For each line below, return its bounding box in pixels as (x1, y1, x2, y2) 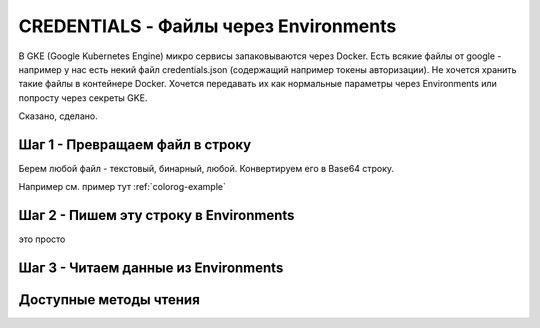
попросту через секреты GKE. (18, 91, 148, 104)
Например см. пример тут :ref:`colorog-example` (18, 181, 227, 193)
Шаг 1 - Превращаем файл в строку (18, 136, 252, 153)
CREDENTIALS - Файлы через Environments (18, 15, 397, 37)
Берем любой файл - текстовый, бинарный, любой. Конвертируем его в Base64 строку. (18, 163, 395, 175)
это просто (18, 233, 66, 245)
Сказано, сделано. (18, 110, 99, 122)
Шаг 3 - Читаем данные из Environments (18, 260, 284, 277)
